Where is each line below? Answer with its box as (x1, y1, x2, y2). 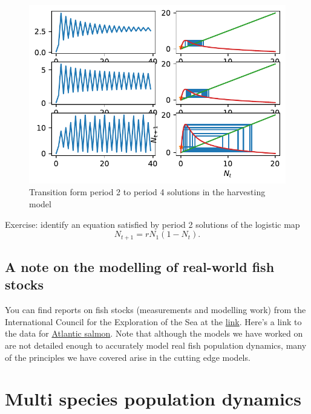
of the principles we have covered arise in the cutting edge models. (5, 351, 250, 363)
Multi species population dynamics (5, 386, 301, 411)
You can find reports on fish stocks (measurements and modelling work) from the (5, 303, 306, 316)
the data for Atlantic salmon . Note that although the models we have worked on (5, 327, 303, 340)
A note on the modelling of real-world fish (5, 257, 275, 276)
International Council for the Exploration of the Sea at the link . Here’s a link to (5, 315, 302, 328)
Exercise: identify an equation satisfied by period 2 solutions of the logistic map (5, 218, 300, 230)
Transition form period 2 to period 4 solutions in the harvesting (29, 186, 266, 198)
